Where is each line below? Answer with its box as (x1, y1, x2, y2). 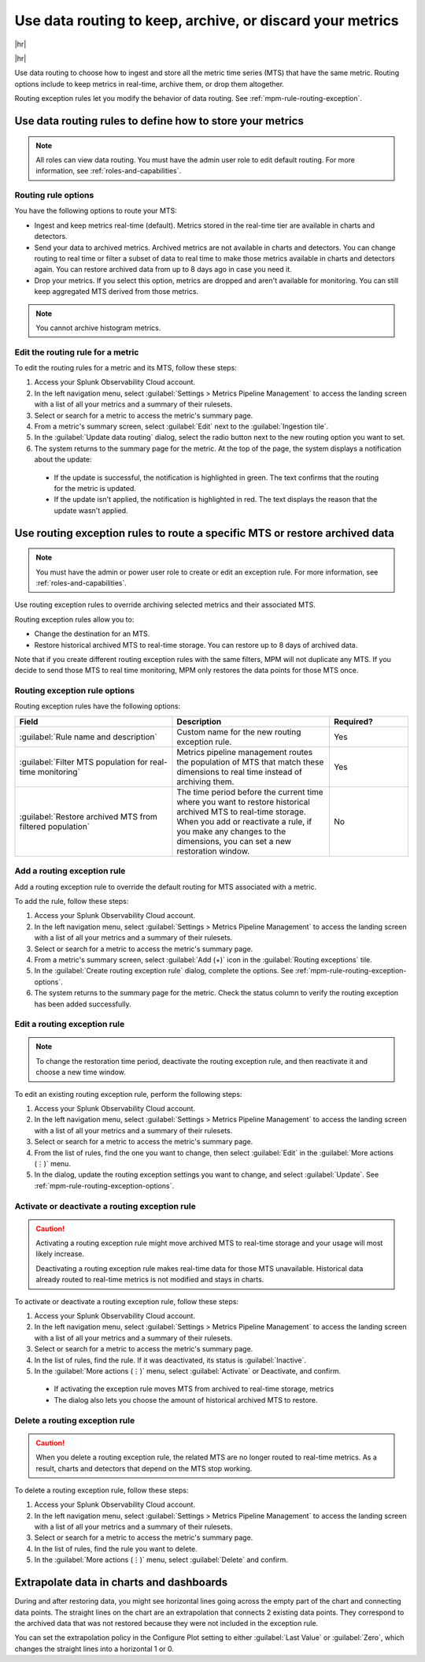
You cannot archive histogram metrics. (35, 323, 161, 333)
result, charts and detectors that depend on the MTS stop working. (35, 1463, 253, 1473)
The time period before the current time (176, 786, 323, 798)
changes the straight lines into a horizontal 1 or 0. (14, 1644, 175, 1653)
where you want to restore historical (176, 796, 310, 807)
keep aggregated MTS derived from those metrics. (34, 287, 199, 296)
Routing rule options (14, 190, 94, 201)
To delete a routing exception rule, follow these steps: (14, 1485, 189, 1495)
